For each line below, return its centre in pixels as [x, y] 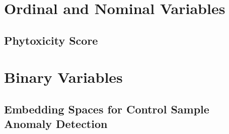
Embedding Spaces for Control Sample [107, 109]
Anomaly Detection [56, 124]
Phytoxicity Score [51, 40]
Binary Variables [63, 77]
